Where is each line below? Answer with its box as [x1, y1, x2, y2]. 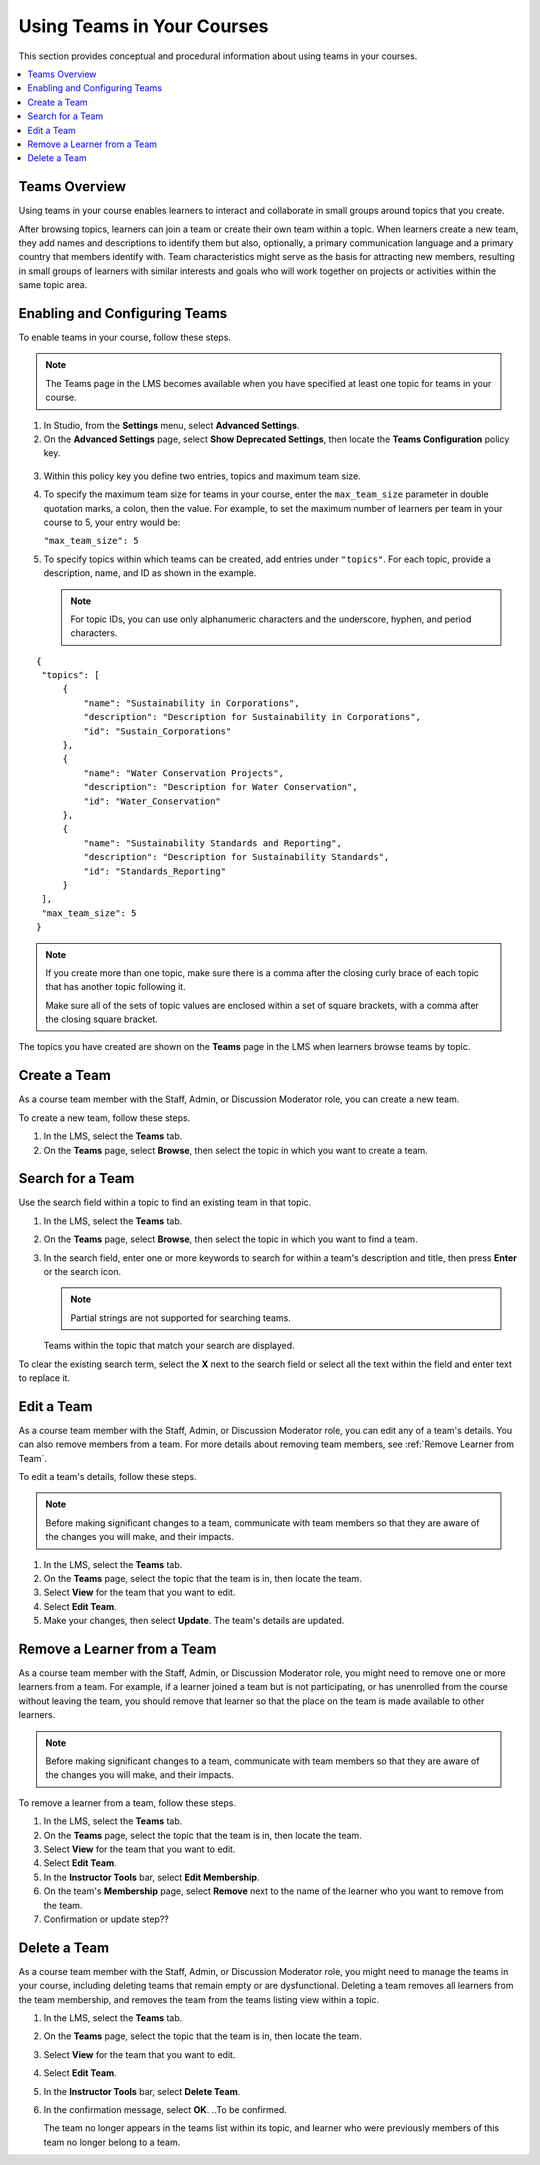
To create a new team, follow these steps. [18, 1111, 191, 1124]
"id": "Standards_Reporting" [83, 865, 227, 877]
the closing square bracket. [45, 1013, 159, 1025]
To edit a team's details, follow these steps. [18, 1471, 197, 1483]
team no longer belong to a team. [43, 2136, 181, 2148]
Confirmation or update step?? [43, 1913, 169, 1925]
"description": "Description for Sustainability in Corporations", [83, 711, 422, 723]
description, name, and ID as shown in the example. [43, 567, 257, 579]
